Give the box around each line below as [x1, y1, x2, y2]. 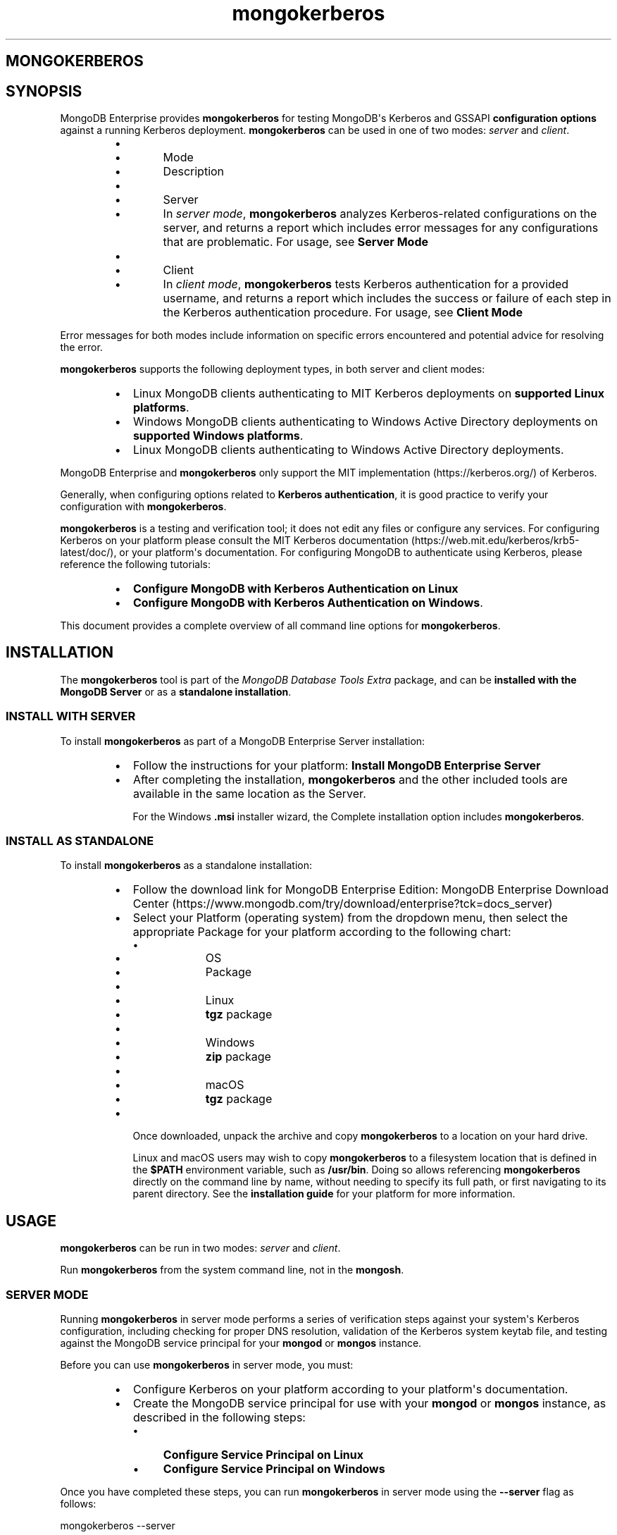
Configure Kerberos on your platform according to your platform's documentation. [132, 1381, 568, 1396]
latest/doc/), [60, 546, 117, 559]
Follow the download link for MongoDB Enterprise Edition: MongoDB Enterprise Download [132, 882, 609, 897]
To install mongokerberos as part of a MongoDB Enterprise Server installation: [60, 734, 425, 747]
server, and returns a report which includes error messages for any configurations [163, 221, 599, 235]
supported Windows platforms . [132, 429, 304, 443]
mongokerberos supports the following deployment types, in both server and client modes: [60, 363, 485, 376]
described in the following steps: [132, 1410, 306, 1424]
